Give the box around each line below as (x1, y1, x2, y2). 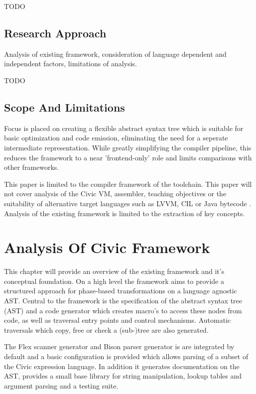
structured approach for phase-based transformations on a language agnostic (4, 285, 237, 296)
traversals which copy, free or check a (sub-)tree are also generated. (4, 324, 209, 335)
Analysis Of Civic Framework (4, 237, 210, 258)
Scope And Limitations (4, 99, 125, 115)
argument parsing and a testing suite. (4, 380, 119, 391)
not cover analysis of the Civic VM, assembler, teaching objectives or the (4, 188, 227, 199)
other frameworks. (4, 162, 59, 172)
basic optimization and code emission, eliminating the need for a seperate (4, 132, 228, 143)
